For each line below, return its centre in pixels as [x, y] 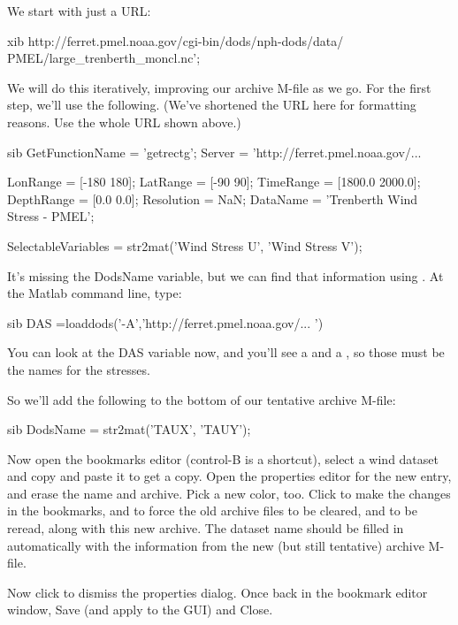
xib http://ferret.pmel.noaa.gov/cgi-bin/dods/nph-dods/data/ [176, 40]
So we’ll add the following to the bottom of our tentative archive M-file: [202, 399]
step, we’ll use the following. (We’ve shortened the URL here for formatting [212, 105]
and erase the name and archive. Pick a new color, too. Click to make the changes [229, 493]
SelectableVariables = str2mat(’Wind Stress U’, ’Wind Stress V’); [185, 245]
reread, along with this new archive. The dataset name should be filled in [206, 528]
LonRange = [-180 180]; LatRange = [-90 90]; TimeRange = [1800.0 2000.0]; [214, 182]
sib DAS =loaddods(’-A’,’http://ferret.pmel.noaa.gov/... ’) [165, 322]
